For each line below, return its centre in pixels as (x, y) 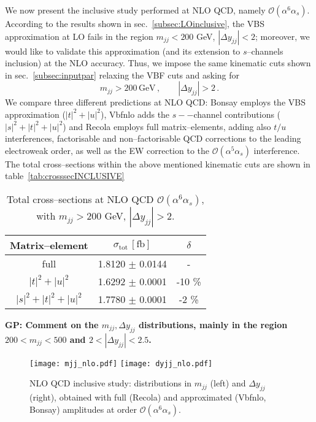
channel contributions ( (237, 114)
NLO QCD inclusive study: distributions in (111, 383)
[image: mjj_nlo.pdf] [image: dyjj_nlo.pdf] (121, 363)
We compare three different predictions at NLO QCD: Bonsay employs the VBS (155, 102)
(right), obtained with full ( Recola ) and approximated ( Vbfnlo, (148, 397)
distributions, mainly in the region (213, 324)
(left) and (228, 383)
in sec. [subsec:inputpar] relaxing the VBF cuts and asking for (122, 75)
